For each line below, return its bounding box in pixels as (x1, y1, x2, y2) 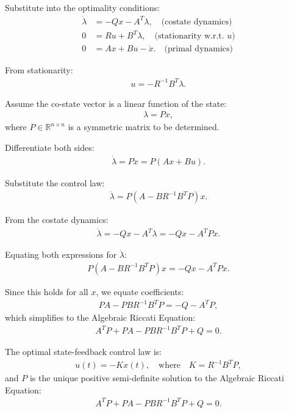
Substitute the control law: (5, 176, 105, 189)
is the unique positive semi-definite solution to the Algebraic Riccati (29, 371, 284, 384)
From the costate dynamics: (5, 213, 109, 226)
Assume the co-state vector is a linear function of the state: (5, 97, 227, 109)
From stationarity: (5, 64, 73, 76)
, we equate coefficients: (96, 285, 184, 298)
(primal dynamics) (164, 45, 234, 54)
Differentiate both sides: (5, 141, 95, 153)
